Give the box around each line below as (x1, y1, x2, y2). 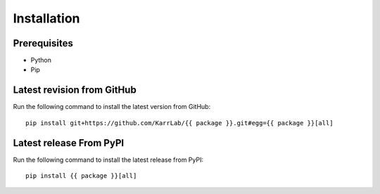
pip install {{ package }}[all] (25, 172, 137, 180)
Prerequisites (13, 37, 73, 49)
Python (30, 56, 52, 65)
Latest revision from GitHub (13, 84, 137, 96)
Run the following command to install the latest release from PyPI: (13, 155, 204, 164)
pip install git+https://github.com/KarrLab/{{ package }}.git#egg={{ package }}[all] (25, 119, 334, 127)
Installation (13, 11, 80, 26)
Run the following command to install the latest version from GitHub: (13, 103, 211, 111)
